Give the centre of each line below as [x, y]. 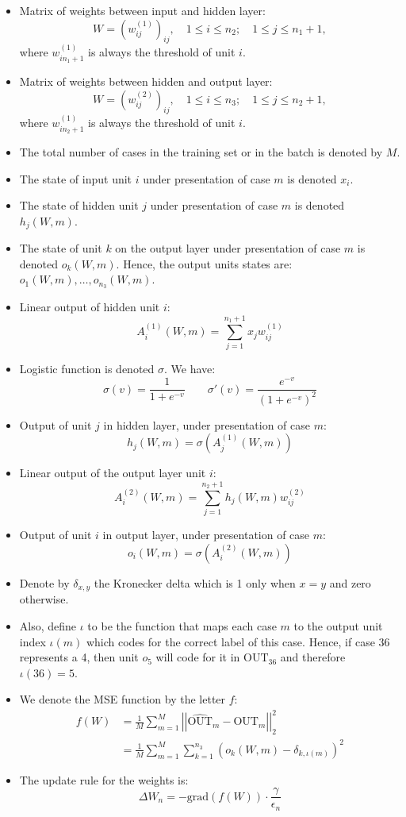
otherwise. [44, 599]
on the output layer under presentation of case [228, 248]
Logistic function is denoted [87, 369]
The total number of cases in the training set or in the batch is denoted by [201, 152]
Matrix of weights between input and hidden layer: [142, 10]
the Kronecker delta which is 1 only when [195, 582]
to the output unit [338, 625]
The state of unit [61, 248]
